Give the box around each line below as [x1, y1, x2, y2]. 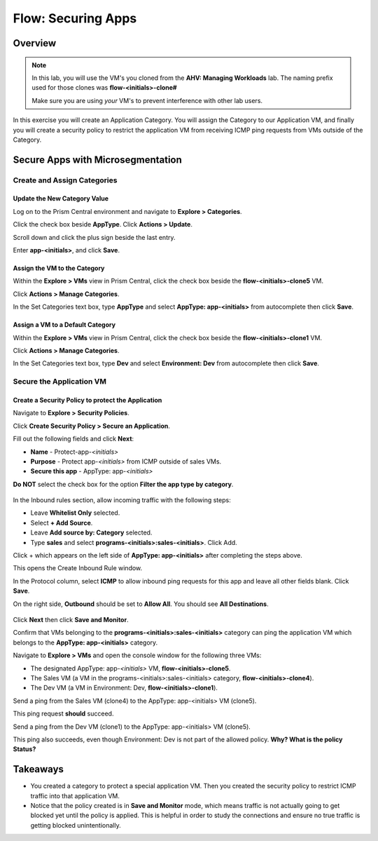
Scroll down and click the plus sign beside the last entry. [13, 233, 176, 241]
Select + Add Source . [30, 518, 93, 527]
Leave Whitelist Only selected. [30, 509, 120, 517]
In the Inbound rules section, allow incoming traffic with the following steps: [13, 496, 231, 504]
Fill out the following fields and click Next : [13, 435, 134, 443]
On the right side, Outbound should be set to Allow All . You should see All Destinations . [13, 600, 269, 608]
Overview [13, 37, 57, 49]
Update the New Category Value [13, 194, 108, 203]
